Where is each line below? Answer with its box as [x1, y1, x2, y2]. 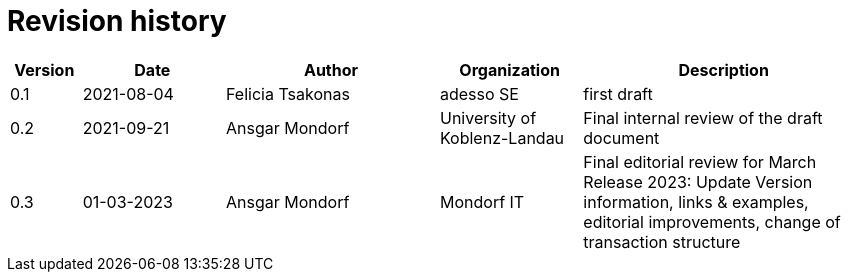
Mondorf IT [439, 191, 525, 212]
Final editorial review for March [583, 151, 817, 172]
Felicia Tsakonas [225, 83, 350, 104]
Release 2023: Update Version [583, 171, 813, 192]
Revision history [7, 4, 227, 38]
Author [303, 59, 359, 80]
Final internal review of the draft [583, 107, 823, 128]
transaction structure [583, 231, 741, 252]
